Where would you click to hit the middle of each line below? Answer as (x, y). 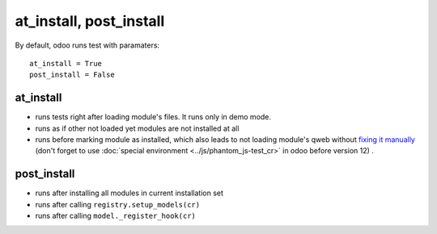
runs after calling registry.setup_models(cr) (118, 204)
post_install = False (72, 75)
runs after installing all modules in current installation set (129, 193)
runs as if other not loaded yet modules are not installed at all (137, 128)
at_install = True (66, 63)
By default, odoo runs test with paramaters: (87, 45)
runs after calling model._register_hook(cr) (115, 216)
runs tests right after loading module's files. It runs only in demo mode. (153, 117)
